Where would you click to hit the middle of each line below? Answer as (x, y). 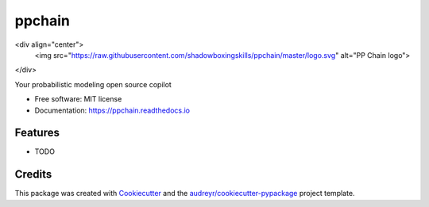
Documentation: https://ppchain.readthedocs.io (112, 110)
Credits (33, 174)
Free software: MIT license (78, 99)
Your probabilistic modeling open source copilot (93, 84)
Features (37, 133)
